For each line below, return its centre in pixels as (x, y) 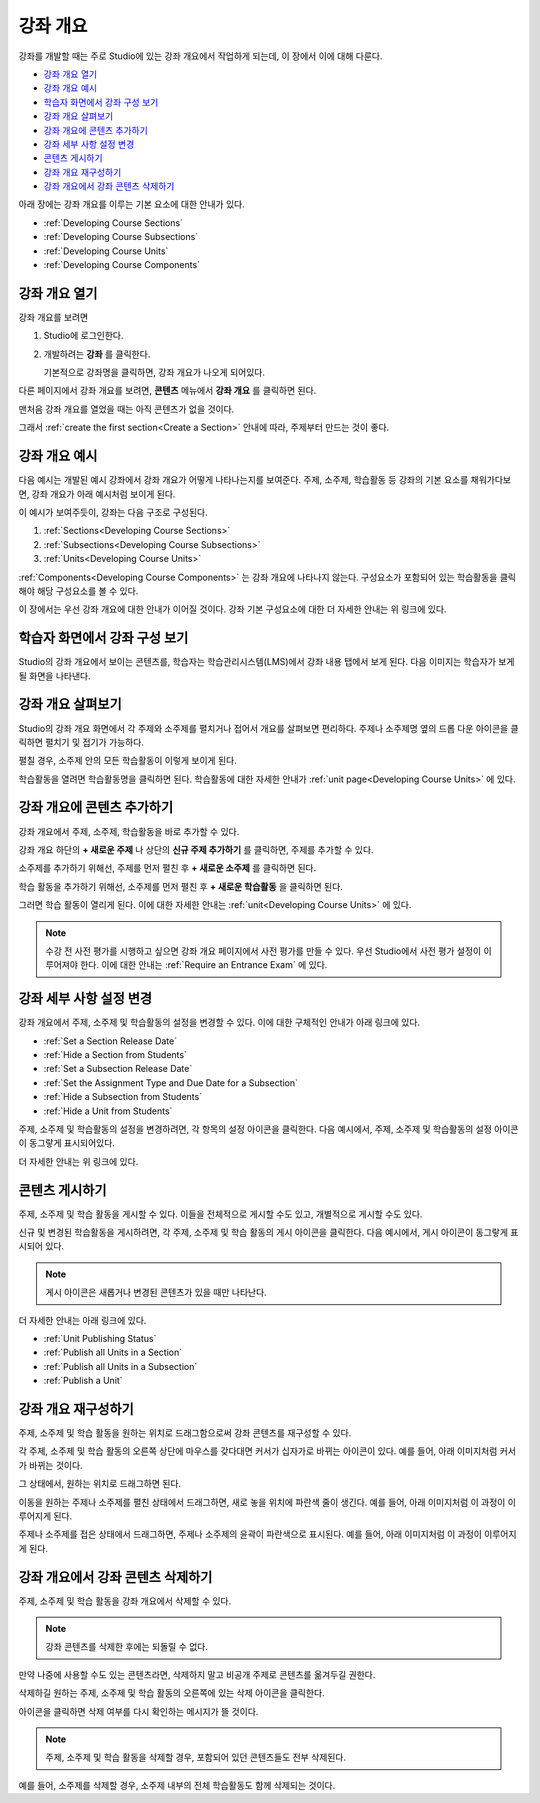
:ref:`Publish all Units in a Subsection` (120, 1366)
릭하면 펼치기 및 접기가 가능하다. (81, 742)
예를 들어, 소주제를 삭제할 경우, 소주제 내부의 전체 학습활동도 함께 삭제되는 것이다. (177, 1785)
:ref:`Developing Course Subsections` (121, 237)
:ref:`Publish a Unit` (83, 1381)
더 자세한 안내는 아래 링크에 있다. (82, 1320)
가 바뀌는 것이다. (51, 1465)
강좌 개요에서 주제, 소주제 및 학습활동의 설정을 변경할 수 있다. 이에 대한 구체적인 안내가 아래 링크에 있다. (219, 1022)
